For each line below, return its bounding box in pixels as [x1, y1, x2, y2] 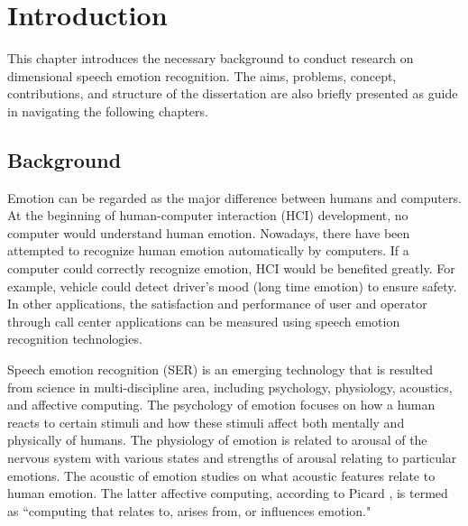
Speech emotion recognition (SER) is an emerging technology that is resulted [7, 360, 434, 379]
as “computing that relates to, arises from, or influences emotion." [7, 501, 372, 520]
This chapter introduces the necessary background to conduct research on [7, 49, 414, 68]
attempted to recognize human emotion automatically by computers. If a [7, 241, 409, 260]
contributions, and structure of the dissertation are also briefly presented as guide [7, 84, 458, 103]
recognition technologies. [7, 329, 142, 348]
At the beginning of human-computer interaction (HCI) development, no [7, 206, 408, 225]
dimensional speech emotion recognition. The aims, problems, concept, [7, 66, 397, 85]
